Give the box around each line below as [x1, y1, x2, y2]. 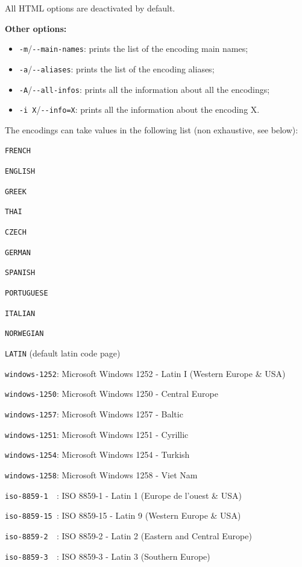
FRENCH [5, 147, 31, 156]
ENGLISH [5, 167, 36, 176]
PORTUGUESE [5, 289, 48, 297]
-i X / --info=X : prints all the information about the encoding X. [19, 103, 260, 116]
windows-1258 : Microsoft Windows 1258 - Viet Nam [5, 468, 198, 481]
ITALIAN [5, 309, 36, 318]
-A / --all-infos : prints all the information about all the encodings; [19, 83, 270, 95]
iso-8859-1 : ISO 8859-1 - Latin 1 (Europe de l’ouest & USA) [5, 489, 242, 501]
